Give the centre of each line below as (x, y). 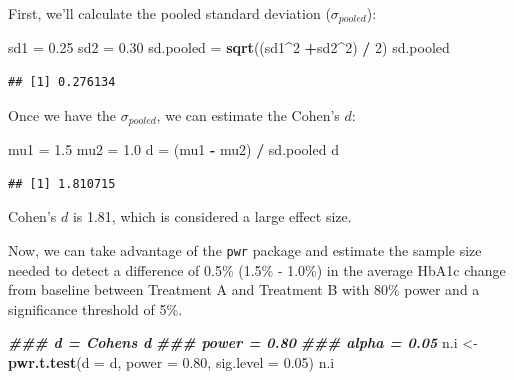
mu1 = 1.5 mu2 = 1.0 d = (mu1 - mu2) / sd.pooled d (173, 149)
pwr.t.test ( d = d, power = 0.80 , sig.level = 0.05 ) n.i (171, 361)
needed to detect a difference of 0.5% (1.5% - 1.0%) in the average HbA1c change (257, 269)
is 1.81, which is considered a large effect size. (212, 216)
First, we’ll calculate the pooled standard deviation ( (169, 13)
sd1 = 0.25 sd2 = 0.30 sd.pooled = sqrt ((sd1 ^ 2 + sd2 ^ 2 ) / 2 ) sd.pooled (229, 47)
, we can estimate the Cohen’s (248, 114)
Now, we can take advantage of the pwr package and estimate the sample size (245, 249)
